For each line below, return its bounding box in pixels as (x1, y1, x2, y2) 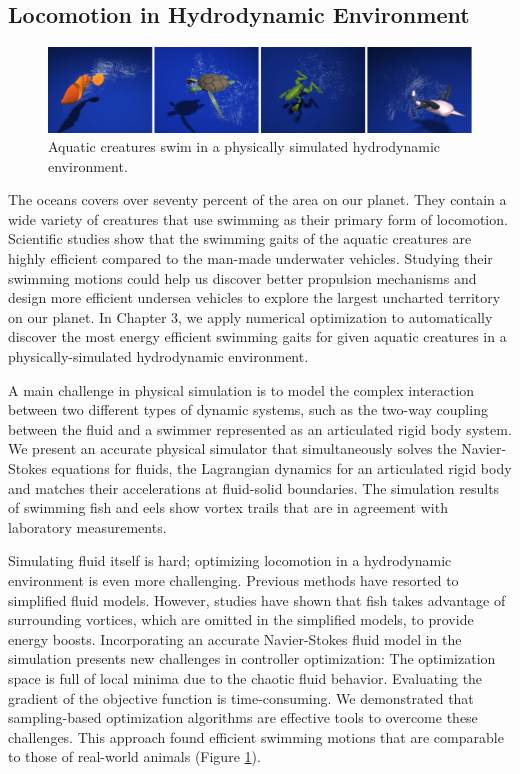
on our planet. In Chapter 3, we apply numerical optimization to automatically (8, 306, 493, 327)
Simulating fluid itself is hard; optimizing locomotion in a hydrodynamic (8, 550, 452, 571)
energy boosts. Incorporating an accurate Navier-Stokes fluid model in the (8, 628, 462, 649)
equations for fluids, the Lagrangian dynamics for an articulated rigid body (51, 458, 512, 478)
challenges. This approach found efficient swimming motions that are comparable (8, 726, 504, 747)
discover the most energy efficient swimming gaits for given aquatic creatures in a (8, 326, 507, 347)
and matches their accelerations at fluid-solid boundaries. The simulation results (8, 477, 500, 498)
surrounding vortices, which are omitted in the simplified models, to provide (8, 609, 474, 630)
